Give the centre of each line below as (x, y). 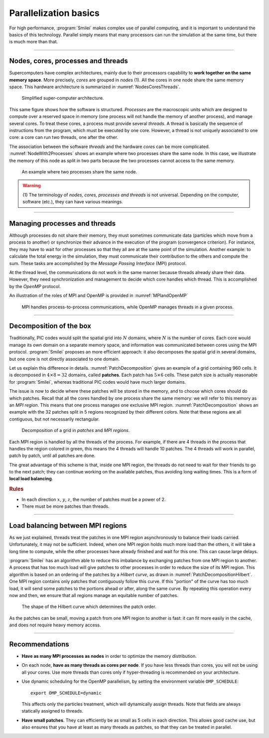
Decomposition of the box (50, 326)
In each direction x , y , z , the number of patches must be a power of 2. (94, 499)
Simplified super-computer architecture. (63, 98)
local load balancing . (31, 479)
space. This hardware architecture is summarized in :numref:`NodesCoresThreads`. (95, 87)
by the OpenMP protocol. (35, 286)
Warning (32, 186)
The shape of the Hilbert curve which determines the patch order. (89, 607)
